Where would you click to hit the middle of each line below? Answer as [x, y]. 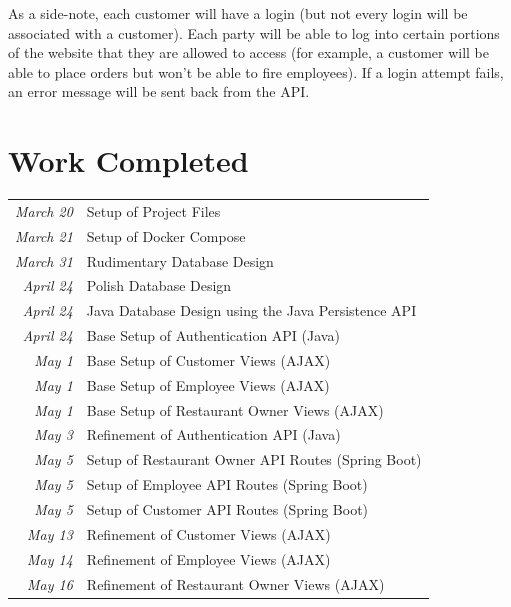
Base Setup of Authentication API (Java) [213, 335]
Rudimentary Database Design [180, 260]
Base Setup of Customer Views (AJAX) [208, 359]
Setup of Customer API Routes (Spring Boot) [227, 508]
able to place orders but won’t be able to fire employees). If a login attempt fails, [256, 71]
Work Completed [128, 160]
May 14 [49, 558]
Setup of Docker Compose [166, 235]
